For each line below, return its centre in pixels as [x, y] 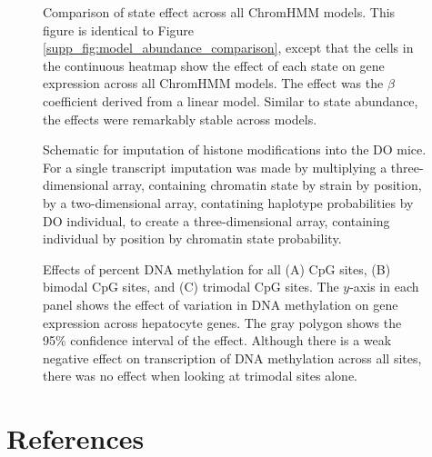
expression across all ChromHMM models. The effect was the [213, 83]
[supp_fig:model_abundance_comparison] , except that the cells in [228, 48]
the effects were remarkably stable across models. [180, 119]
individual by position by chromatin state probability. [192, 238]
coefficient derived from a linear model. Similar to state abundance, [231, 100]
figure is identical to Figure [119, 30]
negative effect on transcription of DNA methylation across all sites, [232, 358]
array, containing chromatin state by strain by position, [267, 185]
